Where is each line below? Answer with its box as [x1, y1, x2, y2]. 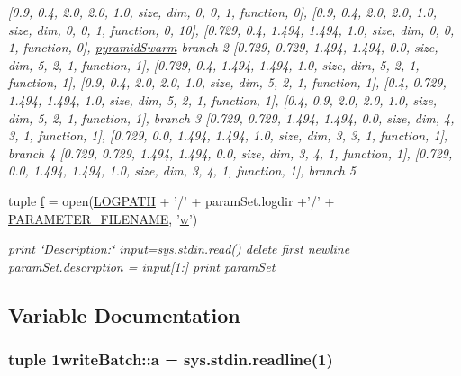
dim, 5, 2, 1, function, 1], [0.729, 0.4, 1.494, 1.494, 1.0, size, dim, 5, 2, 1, [8, 55, 420, 74]
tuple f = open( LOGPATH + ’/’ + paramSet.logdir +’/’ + [8, 191, 335, 210]
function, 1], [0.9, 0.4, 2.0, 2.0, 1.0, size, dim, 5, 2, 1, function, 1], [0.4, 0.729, [8, 73, 447, 92]
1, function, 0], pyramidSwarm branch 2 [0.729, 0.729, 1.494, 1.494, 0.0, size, [8, 38, 438, 57]
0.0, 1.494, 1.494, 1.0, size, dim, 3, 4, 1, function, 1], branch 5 [8, 161, 356, 180]
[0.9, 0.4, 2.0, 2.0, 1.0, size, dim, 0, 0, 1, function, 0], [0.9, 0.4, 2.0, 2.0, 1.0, [8, 3, 438, 21]
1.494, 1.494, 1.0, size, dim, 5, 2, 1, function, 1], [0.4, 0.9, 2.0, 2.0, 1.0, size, [8, 90, 437, 109]
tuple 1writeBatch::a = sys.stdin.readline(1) [8, 348, 333, 371]
